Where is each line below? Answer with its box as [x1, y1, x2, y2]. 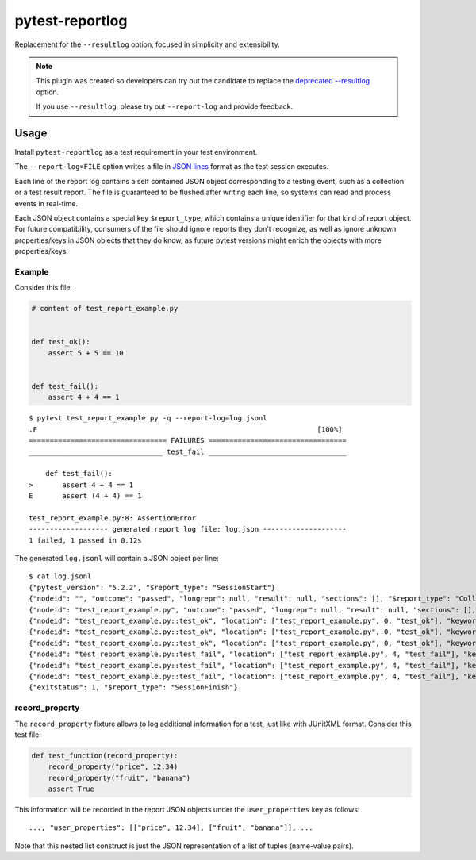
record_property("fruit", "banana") [48, 774, 190, 782]
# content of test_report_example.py [31, 304, 178, 313]
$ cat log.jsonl [29, 572, 92, 581]
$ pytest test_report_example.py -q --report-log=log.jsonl [29, 413, 267, 423]
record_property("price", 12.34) [48, 762, 178, 771]
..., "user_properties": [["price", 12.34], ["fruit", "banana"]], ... [29, 824, 313, 832]
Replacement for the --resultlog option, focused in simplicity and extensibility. [14, 40, 281, 49]
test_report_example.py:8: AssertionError [29, 513, 197, 523]
